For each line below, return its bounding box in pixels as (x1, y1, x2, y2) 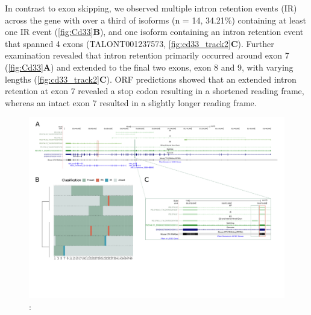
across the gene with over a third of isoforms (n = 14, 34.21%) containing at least (5, 13, 306, 26)
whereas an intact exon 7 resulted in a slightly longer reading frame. (5, 96, 257, 109)
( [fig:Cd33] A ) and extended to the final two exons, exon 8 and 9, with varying (5, 60, 294, 73)
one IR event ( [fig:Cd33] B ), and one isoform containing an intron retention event (5, 25, 304, 38)
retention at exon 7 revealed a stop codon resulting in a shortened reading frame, (5, 84, 304, 97)
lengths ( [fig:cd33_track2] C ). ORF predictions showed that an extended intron (5, 72, 297, 85)
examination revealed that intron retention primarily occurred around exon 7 (5, 49, 289, 62)
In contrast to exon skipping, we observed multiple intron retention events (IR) (5, 2, 297, 14)
